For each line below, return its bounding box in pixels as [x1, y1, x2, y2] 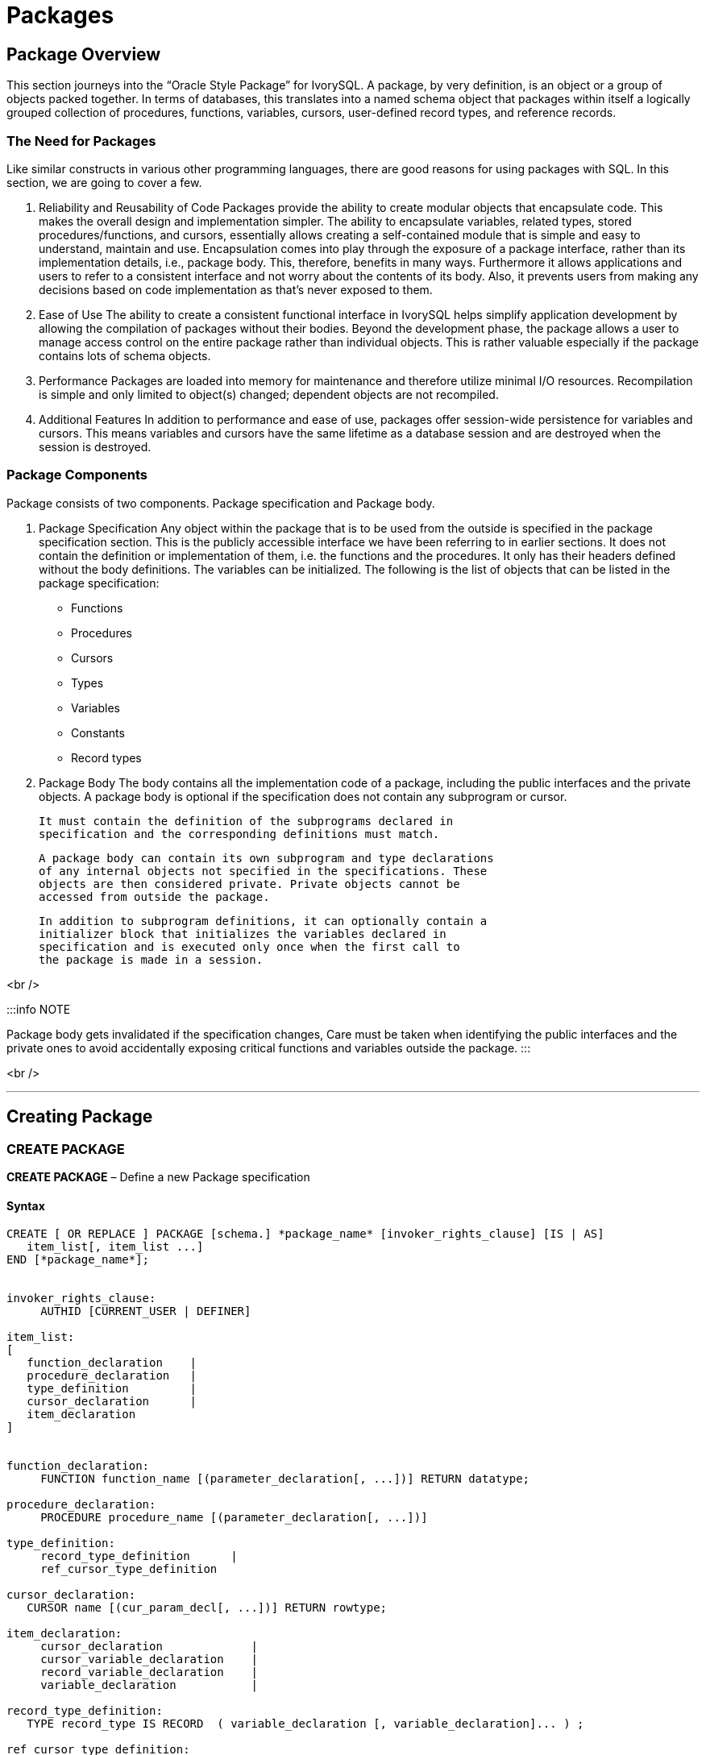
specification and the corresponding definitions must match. [39, 827, 440, 840]
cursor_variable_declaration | [40, 1653, 258, 1666]
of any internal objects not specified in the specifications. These [39, 864, 488, 877]
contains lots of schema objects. [39, 348, 211, 363]
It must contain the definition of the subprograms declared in [39, 814, 454, 828]
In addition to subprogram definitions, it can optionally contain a [39, 914, 488, 927]
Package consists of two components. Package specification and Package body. [6, 496, 435, 510]
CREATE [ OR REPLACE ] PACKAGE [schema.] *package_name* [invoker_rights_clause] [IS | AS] [6, 1227, 604, 1241]
